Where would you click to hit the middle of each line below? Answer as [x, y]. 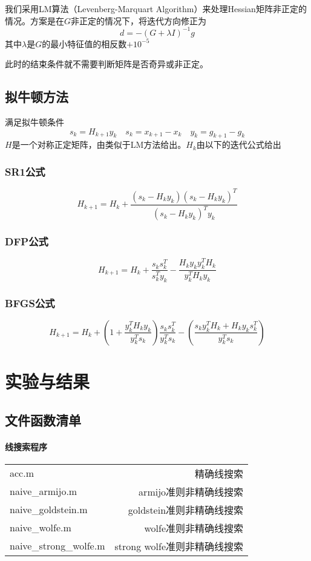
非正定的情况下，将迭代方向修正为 [139, 20]
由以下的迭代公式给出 [239, 144]
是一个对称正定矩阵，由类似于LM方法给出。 [99, 144]
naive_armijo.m [44, 491]
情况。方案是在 [34, 20]
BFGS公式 [30, 303]
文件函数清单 [43, 420]
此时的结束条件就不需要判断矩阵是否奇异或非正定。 [106, 64]
